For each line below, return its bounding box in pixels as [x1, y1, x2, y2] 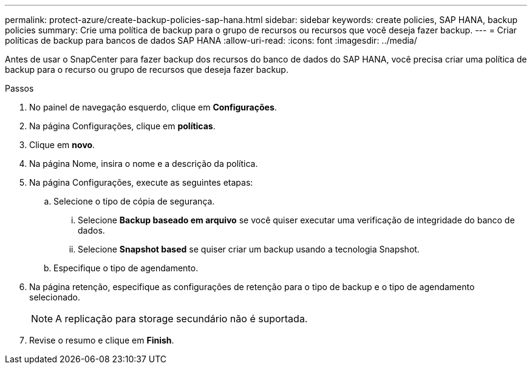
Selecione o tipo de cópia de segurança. [53, 196, 215, 206]
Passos [5, 83, 34, 93]
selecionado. [29, 292, 81, 302]
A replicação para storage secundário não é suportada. [55, 313, 308, 325]
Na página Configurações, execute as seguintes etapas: [29, 177, 253, 188]
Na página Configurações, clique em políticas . [29, 121, 216, 131]
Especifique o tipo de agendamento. [53, 263, 199, 273]
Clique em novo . [29, 140, 95, 150]
